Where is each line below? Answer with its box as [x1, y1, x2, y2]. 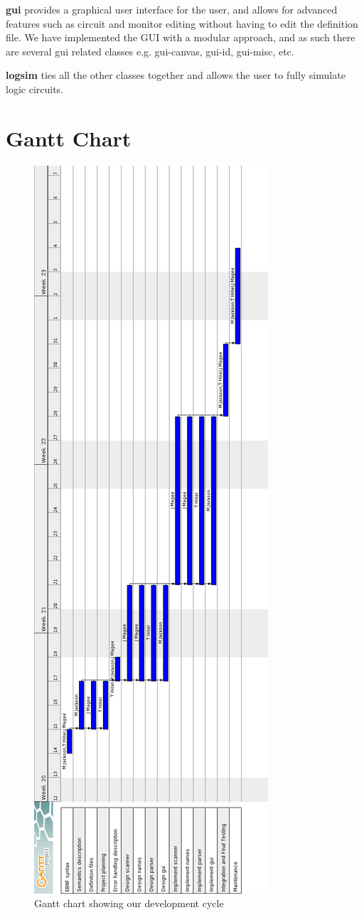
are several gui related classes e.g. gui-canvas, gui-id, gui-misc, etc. [6, 43, 294, 58]
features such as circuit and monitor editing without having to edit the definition [6, 16, 358, 31]
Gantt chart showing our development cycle [34, 896, 224, 911]
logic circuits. [6, 81, 64, 96]
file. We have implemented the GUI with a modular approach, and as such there [6, 30, 355, 45]
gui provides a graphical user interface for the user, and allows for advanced [6, 2, 338, 16]
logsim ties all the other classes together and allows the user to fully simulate [6, 68, 346, 82]
